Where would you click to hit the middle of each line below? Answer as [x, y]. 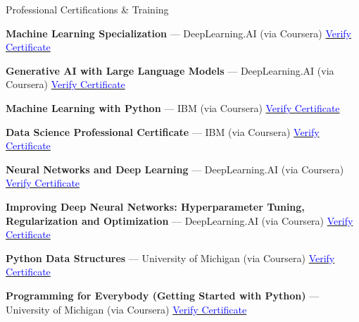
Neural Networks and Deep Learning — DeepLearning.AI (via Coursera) [175, 169]
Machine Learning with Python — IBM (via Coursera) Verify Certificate [173, 107]
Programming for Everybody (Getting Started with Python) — [163, 295]
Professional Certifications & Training [87, 9]
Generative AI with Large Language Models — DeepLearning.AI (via [170, 70]
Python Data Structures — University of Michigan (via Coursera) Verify [170, 258]
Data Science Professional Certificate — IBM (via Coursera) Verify [163, 131]
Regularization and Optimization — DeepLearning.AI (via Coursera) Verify [179, 220]
